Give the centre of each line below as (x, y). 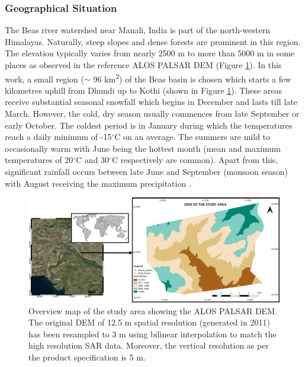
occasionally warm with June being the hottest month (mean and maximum (143, 148)
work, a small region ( (44, 79)
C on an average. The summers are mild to (192, 137)
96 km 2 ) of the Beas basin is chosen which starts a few (192, 78)
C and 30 (93, 160)
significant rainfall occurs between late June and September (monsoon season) (146, 171)
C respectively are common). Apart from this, (195, 160)
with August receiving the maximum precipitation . (98, 183)
